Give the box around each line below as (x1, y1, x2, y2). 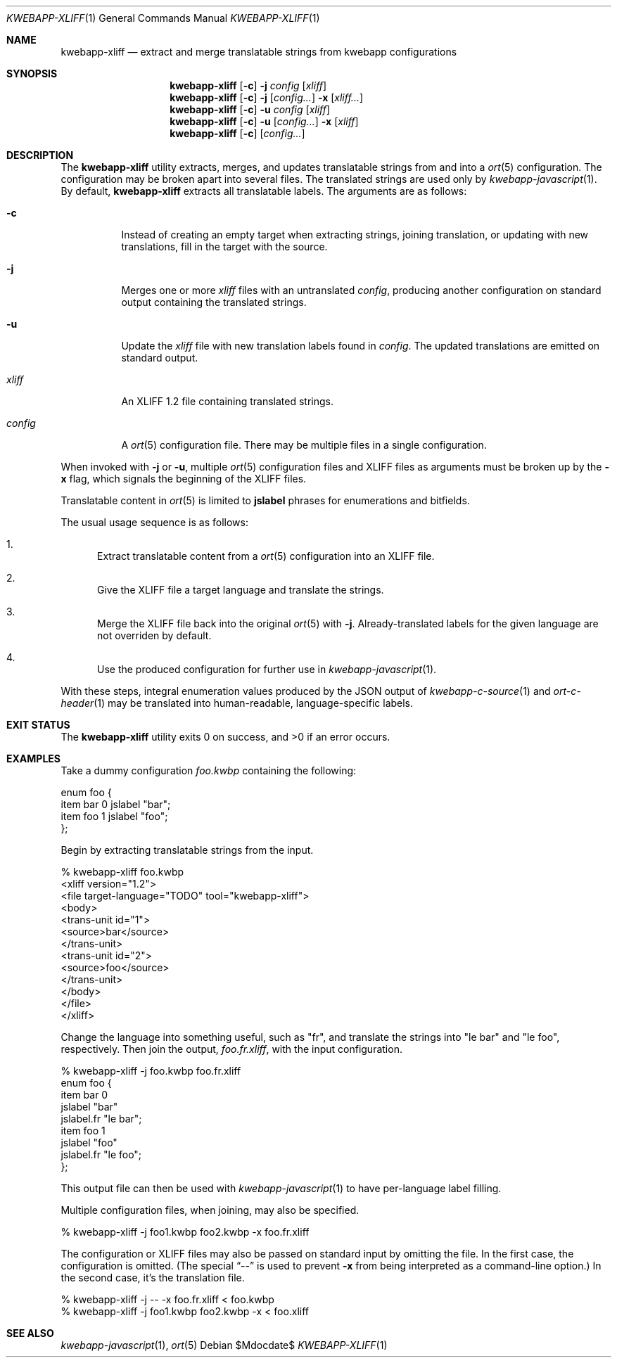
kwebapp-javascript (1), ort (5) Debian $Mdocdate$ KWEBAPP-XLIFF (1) (61, 1339, 388, 1351)
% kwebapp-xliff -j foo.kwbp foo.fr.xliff (61, 1065, 241, 1077)
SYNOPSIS (6, 68, 58, 79)
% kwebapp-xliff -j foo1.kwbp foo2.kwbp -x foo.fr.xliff (61, 1226, 310, 1238)
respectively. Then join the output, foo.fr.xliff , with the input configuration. (61, 1043, 402, 1055)
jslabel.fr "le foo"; (61, 1148, 142, 1160)
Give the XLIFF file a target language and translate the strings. (97, 584, 384, 596)
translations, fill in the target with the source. (121, 241, 328, 252)
